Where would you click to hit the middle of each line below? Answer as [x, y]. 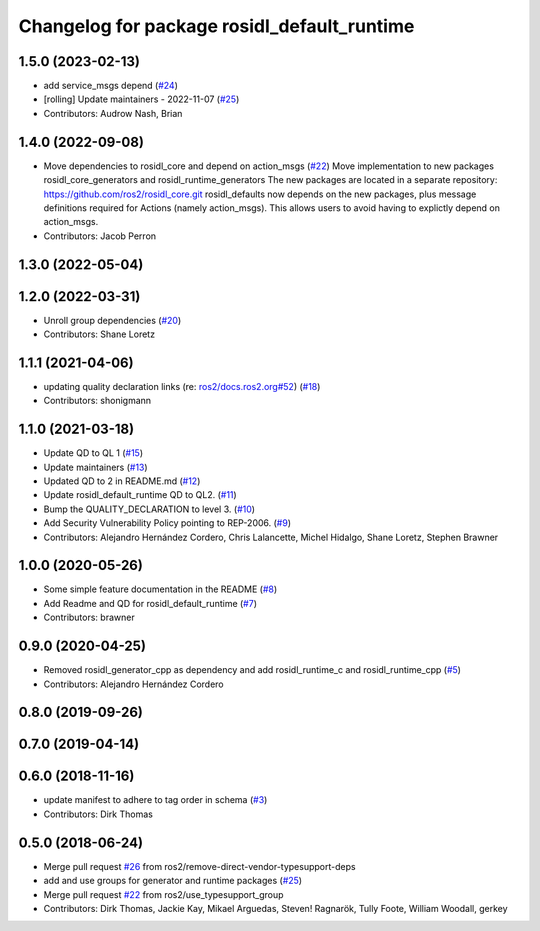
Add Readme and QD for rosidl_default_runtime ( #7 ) [150, 603]
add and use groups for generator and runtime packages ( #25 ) [173, 881]
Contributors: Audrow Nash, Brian [113, 113]
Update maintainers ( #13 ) [96, 467]
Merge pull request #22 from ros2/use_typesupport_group [163, 894]
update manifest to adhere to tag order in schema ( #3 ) [155, 800]
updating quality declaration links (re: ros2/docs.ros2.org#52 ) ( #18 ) [182, 386]
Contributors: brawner [89, 617]
